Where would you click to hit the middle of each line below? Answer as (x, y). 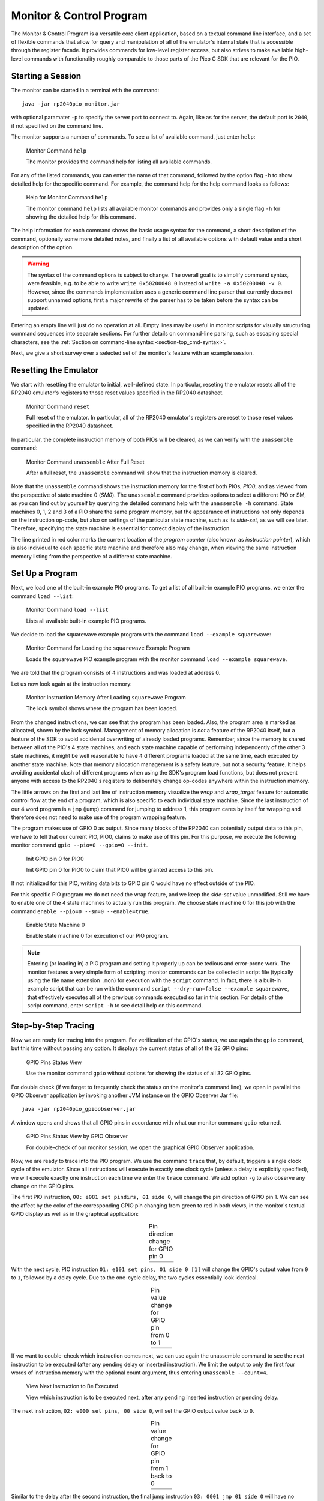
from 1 (159, 1468)
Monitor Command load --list (67, 610)
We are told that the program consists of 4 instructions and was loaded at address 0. (116, 673)
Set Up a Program (44, 573)
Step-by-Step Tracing (52, 1026)
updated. (38, 309)
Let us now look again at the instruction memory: (71, 684)
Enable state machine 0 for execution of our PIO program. (97, 936)
